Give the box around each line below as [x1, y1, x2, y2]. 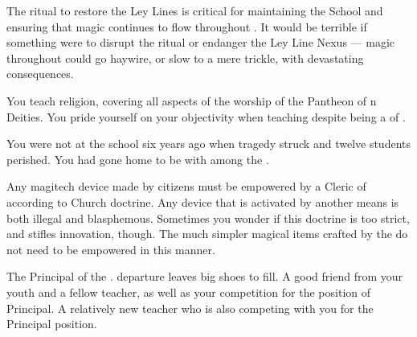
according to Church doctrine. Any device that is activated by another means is [6, 193, 399, 210]
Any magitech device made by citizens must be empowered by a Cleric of [6, 178, 366, 195]
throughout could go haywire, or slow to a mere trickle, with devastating [6, 49, 364, 66]
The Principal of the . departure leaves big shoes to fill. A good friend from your [6, 268, 403, 285]
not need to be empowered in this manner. [6, 240, 215, 257]
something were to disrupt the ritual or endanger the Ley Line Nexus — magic [6, 34, 395, 51]
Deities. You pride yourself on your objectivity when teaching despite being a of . [6, 108, 406, 125]
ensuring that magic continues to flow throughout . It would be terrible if [6, 18, 367, 35]
